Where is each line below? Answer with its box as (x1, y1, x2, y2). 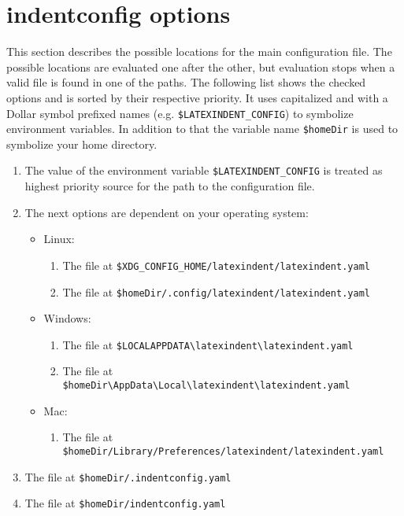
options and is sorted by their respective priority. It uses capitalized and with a (6, 89, 388, 105)
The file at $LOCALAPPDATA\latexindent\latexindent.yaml (62, 336, 354, 352)
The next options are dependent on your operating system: (24, 204, 309, 220)
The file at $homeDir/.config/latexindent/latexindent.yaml (62, 283, 370, 300)
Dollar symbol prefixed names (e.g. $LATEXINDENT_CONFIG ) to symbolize (6, 105, 354, 121)
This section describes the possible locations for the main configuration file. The (6, 43, 392, 60)
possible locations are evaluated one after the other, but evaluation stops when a (6, 58, 395, 75)
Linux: (43, 230, 75, 247)
